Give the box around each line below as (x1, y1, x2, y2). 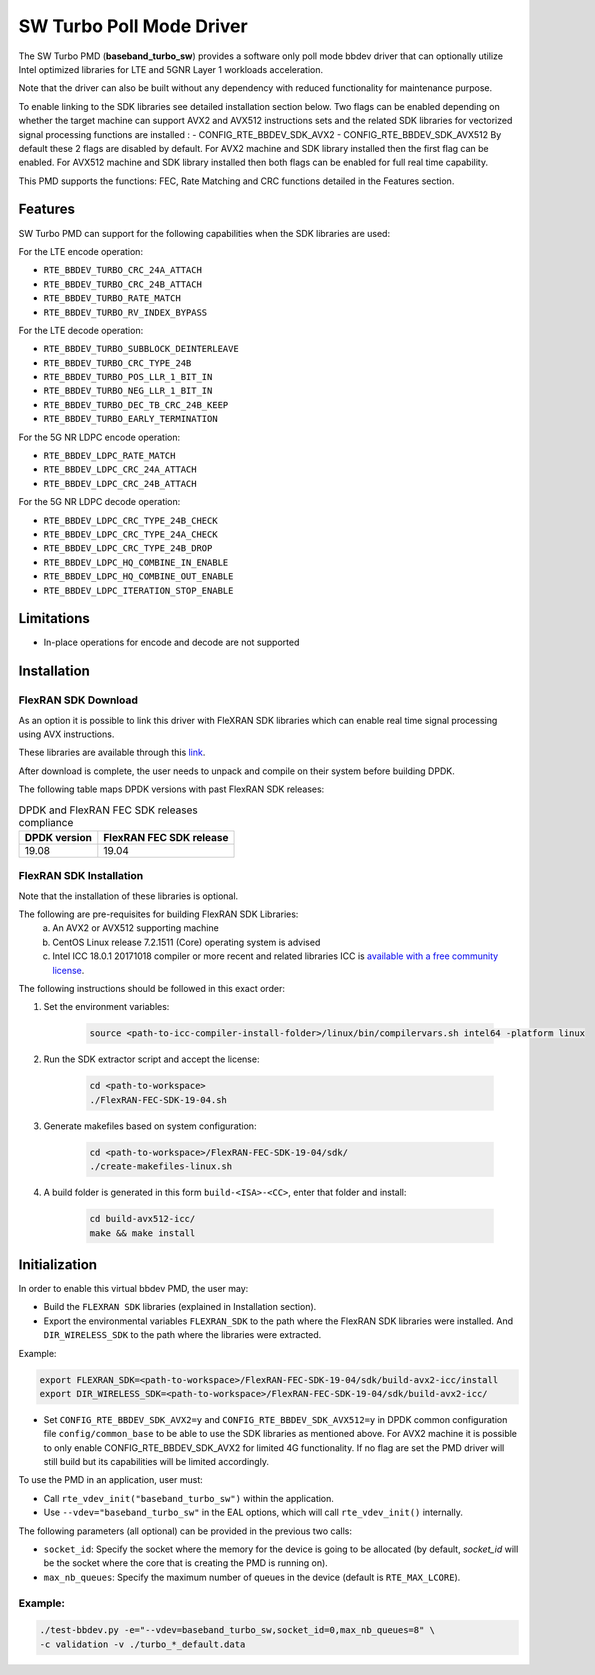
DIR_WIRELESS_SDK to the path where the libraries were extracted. (43, 1329, 322, 1341)
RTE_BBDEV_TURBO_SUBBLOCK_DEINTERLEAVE (43, 343, 239, 355)
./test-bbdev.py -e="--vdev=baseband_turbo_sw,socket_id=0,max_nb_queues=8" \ (39, 1625, 435, 1636)
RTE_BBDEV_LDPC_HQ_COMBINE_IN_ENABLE (43, 556, 229, 568)
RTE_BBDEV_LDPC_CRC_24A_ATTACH (43, 464, 197, 475)
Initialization (18, 1256, 98, 1273)
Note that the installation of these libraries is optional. (18, 890, 239, 902)
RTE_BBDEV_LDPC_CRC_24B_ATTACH (43, 478, 197, 489)
